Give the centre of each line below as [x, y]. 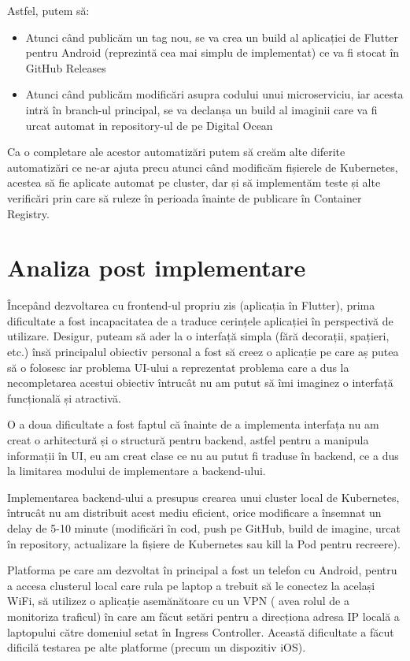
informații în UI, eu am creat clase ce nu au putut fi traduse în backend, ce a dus [203, 455]
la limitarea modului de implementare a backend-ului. [137, 471]
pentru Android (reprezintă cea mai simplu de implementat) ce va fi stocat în [212, 52]
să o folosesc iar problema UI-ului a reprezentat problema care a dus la [178, 367]
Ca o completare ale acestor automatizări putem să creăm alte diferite [176, 152]
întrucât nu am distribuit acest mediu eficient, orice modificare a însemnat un [194, 512]
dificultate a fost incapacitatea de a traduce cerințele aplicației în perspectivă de [200, 320]
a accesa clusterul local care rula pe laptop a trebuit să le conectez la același [191, 585]
